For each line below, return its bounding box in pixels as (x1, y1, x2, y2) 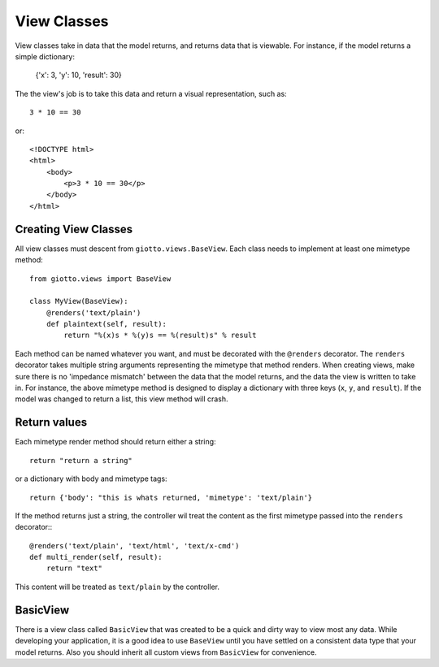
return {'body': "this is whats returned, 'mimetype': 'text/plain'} (29, 492, 313, 502)
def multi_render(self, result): (29, 552, 163, 562)
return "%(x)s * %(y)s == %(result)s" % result (63, 331, 257, 340)
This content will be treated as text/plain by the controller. (15, 582, 219, 591)
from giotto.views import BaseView (29, 274, 172, 284)
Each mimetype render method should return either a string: (15, 437, 216, 447)
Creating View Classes (15, 222, 133, 236)
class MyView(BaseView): (29, 297, 128, 306)
